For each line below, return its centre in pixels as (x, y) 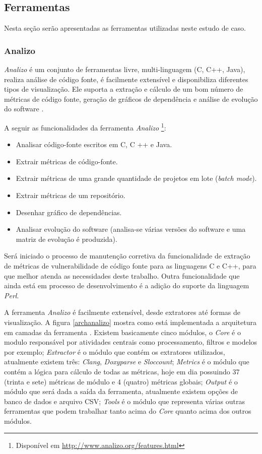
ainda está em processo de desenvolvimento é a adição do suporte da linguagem (127, 285)
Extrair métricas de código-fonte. (67, 161)
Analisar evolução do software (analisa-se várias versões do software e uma (131, 229)
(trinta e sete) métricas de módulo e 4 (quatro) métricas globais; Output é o (121, 381)
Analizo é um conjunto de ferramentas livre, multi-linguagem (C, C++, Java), (125, 69)
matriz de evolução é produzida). (67, 239)
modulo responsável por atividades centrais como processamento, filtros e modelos (131, 342)
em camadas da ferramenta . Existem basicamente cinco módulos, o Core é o (122, 332)
